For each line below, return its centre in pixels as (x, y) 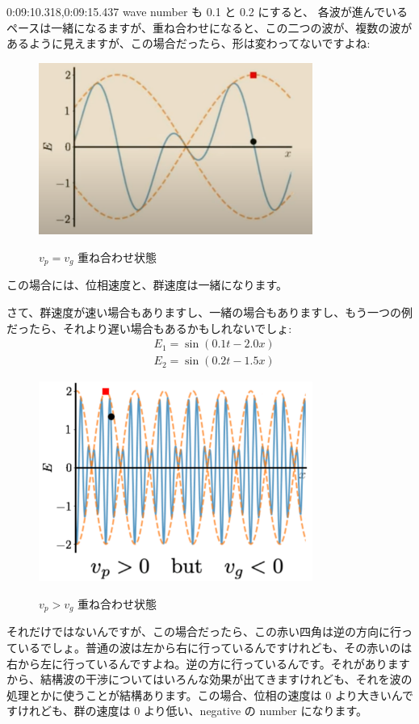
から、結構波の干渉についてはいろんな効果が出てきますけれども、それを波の (209, 679)
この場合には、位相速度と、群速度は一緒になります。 (147, 285)
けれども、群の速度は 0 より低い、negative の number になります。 (193, 711)
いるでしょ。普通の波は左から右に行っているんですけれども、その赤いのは (215, 648)
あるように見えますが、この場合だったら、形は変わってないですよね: (189, 43)
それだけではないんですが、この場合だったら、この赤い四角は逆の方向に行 (204, 631)
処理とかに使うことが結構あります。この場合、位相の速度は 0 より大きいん (204, 695)
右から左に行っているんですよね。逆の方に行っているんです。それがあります (208, 663)
